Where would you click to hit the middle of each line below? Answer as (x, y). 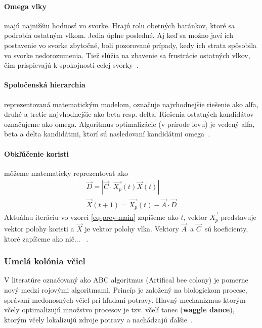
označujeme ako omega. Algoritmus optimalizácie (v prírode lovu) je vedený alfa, (129, 124)
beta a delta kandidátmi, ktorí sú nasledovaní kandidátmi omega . (107, 134)
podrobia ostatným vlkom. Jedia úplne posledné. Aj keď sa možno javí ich (119, 35)
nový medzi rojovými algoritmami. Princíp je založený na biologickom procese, (126, 289)
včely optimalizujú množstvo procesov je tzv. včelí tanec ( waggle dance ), (119, 310)
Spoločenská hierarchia (45, 85)
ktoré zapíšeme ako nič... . (46, 238)
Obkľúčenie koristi (36, 153)
